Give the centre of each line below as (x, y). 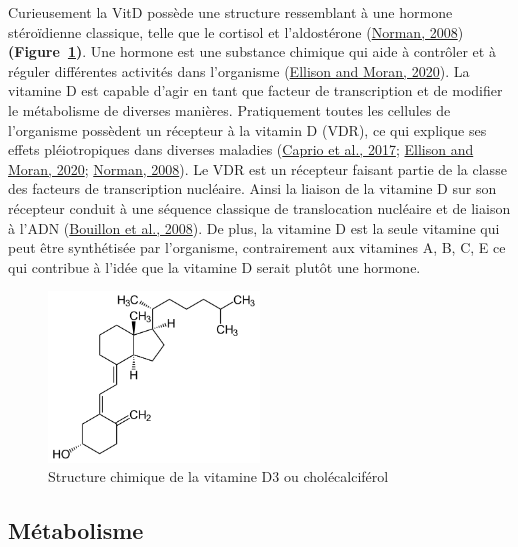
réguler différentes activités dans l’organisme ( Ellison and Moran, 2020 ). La (239, 70)
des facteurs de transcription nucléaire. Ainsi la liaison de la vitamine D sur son (252, 188)
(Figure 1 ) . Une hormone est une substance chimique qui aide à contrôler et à (252, 51)
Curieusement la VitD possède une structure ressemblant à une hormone (230, 12)
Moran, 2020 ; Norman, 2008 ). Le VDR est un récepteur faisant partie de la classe (257, 168)
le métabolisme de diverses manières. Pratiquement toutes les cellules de (229, 109)
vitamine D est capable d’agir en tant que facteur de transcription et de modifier (255, 90)
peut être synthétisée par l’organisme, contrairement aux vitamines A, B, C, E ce (257, 247)
